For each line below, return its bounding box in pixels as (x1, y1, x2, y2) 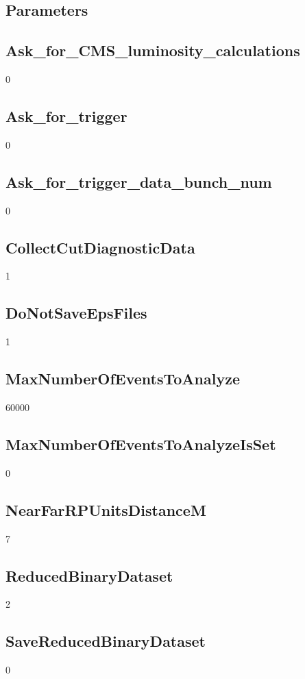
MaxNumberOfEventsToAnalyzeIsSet (5, 433, 276, 454)
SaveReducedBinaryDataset (5, 630, 206, 652)
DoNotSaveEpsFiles (5, 302, 147, 323)
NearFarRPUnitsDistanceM (5, 499, 206, 520)
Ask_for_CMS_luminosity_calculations (5, 40, 300, 61)
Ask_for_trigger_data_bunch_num (5, 171, 272, 192)
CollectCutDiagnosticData (5, 236, 195, 258)
